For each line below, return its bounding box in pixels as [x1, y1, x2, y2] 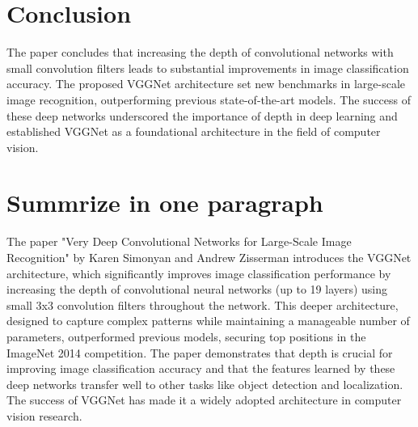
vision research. [6, 407, 82, 424]
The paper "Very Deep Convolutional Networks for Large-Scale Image [6, 233, 352, 250]
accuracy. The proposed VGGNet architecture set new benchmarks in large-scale [6, 75, 406, 92]
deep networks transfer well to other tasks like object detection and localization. [6, 375, 403, 392]
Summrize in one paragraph [6, 186, 323, 219]
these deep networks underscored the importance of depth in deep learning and [6, 107, 398, 124]
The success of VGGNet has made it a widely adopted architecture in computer [6, 391, 402, 408]
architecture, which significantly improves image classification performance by [6, 264, 391, 281]
